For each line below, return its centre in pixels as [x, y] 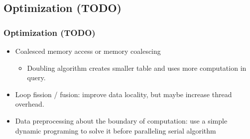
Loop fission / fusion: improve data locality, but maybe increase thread [124, 94]
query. [36, 77]
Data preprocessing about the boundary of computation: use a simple [121, 120]
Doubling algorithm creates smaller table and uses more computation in [137, 68]
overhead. [30, 104]
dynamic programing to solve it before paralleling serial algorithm [116, 130]
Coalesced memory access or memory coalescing [88, 51]
